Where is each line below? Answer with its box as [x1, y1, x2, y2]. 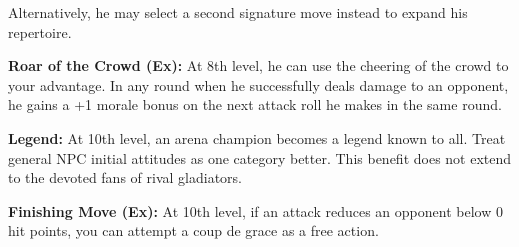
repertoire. [8, 21, 72, 42]
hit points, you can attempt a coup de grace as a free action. [8, 220, 379, 241]
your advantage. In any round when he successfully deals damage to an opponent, [8, 74, 509, 95]
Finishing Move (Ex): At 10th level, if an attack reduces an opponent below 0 [8, 200, 503, 221]
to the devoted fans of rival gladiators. [8, 167, 242, 188]
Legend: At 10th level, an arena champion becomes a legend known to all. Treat [8, 127, 506, 148]
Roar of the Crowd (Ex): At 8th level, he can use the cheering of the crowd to [8, 55, 509, 76]
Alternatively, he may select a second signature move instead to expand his [8, 2, 468, 22]
